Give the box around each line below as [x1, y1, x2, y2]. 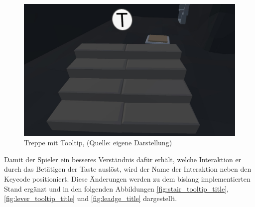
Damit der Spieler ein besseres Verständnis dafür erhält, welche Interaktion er [4, 154, 242, 164]
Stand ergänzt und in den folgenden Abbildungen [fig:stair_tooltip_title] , [4, 183, 229, 194]
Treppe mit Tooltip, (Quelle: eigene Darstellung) [24, 137, 172, 148]
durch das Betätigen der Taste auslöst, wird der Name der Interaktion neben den [4, 164, 252, 174]
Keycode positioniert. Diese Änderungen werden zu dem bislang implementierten [4, 173, 251, 184]
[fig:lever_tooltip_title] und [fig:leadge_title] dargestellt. [4, 193, 177, 204]
